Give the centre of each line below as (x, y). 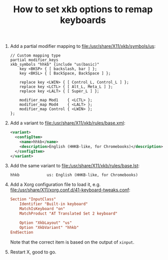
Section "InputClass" (33, 199)
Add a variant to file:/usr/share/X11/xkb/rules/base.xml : (68, 123)
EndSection (22, 232)
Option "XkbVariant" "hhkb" (49, 227)
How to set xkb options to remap (83, 9)
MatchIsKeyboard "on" (42, 209)
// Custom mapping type (35, 56)
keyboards (83, 20)
